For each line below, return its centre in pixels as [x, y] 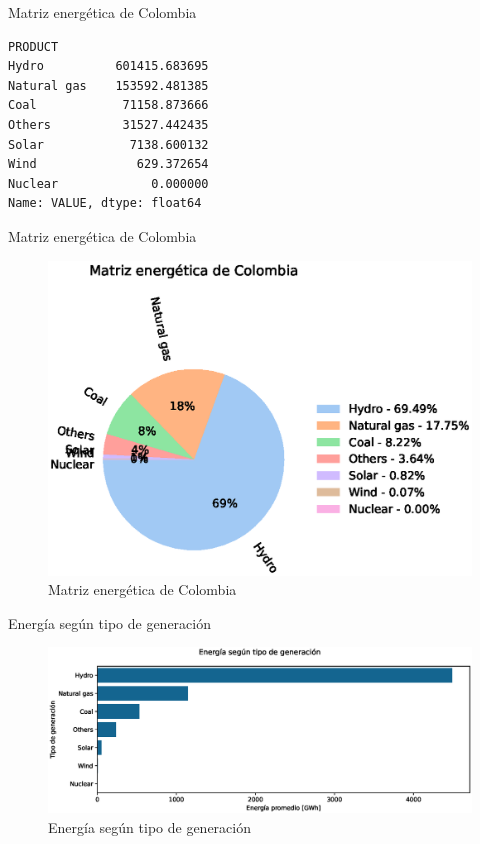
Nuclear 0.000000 [108, 183]
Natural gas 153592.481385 [108, 85]
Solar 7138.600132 [108, 144]
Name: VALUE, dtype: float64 [105, 203]
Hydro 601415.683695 [108, 66]
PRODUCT [33, 46]
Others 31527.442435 [108, 124]
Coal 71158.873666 [108, 105]
